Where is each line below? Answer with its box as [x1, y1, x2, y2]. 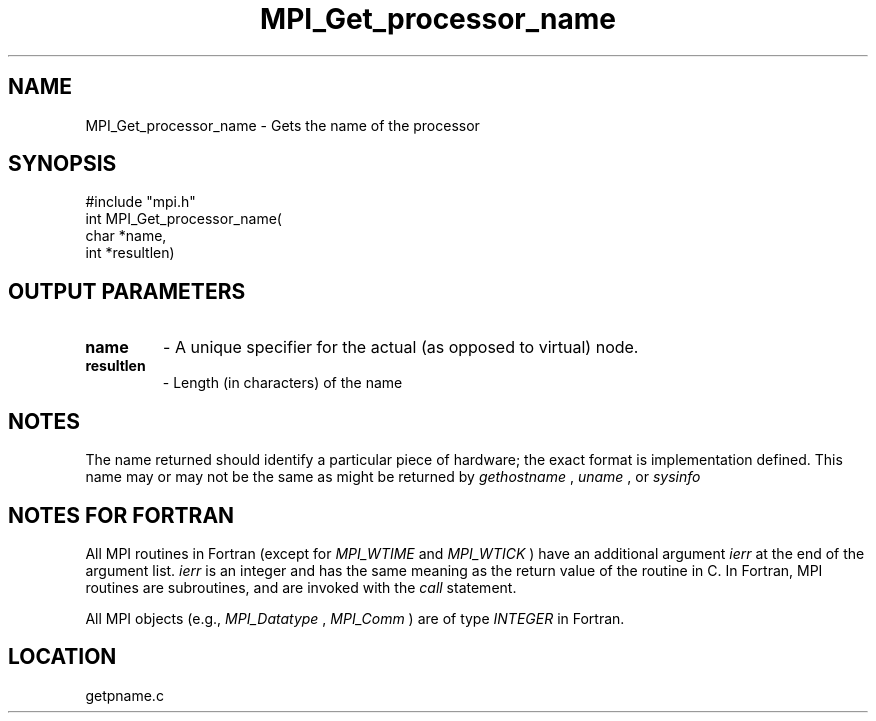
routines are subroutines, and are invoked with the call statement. [85, 578, 517, 596]
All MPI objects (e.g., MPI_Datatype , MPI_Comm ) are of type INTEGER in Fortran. [85, 609, 625, 627]
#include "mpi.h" [85, 193, 196, 211]
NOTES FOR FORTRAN [8, 502, 235, 528]
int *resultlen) [85, 244, 175, 262]
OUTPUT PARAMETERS [8, 278, 246, 304]
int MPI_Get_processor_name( [85, 210, 282, 228]
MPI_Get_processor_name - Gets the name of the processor [85, 116, 480, 134]
